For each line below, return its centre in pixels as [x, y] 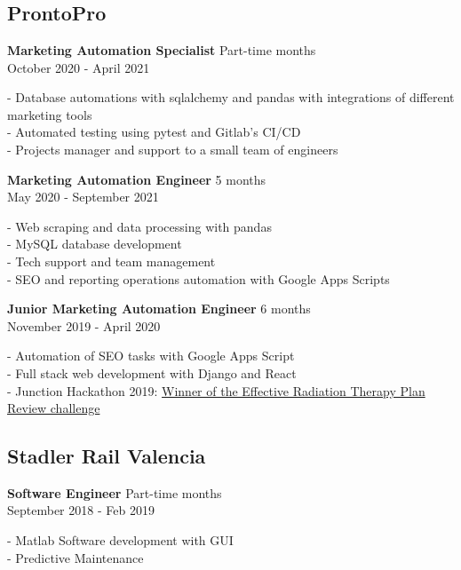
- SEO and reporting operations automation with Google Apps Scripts [199, 278]
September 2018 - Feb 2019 [81, 510]
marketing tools [50, 114]
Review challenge [54, 408]
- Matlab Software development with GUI [120, 540]
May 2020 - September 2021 [83, 197]
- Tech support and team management [111, 261]
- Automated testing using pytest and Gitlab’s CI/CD [154, 132]
